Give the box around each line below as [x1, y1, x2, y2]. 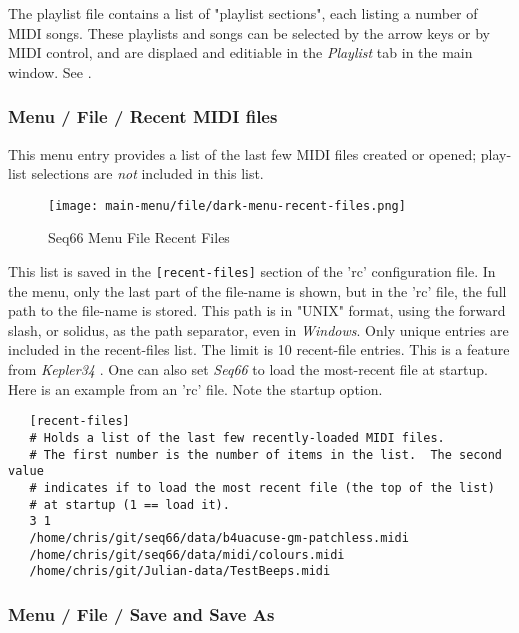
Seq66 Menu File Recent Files [48, 227, 230, 248]
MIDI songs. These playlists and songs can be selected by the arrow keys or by [8, 22, 490, 43]
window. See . [8, 61, 92, 82]
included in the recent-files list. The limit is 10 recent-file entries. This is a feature [8, 339, 510, 360]
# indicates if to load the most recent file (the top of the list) [29, 480, 495, 495]
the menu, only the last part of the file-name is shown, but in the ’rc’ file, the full [8, 280, 507, 301]
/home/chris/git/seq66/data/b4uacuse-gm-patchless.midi [29, 530, 409, 545]
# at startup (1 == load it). [29, 497, 230, 512]
